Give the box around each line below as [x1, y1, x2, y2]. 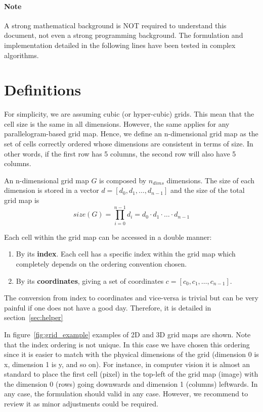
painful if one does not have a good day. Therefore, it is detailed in [4, 302, 211, 313]
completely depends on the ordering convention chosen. [16, 258, 187, 269]
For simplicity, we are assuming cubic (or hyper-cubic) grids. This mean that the [4, 109, 254, 119]
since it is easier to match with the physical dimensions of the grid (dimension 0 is [4, 349, 259, 359]
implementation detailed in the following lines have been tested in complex [4, 39, 236, 50]
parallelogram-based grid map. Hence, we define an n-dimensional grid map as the [4, 128, 258, 139]
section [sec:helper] [4, 312, 63, 323]
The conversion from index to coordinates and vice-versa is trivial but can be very [4, 292, 258, 303]
